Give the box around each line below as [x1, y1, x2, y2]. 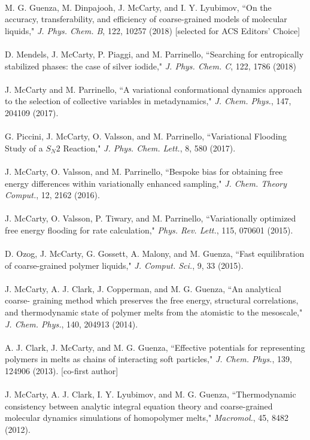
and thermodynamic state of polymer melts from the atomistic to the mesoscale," [5, 306, 303, 318]
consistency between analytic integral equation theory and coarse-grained [5, 399, 273, 412]
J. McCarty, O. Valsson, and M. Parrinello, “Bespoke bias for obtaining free [5, 165, 283, 177]
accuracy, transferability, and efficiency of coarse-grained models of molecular [5, 13, 287, 25]
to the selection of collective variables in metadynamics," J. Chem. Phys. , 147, [5, 95, 291, 107]
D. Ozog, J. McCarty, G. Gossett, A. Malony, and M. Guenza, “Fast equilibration [5, 247, 305, 260]
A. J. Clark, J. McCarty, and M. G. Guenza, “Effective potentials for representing [5, 341, 305, 353]
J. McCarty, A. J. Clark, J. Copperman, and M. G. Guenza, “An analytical [5, 282, 281, 295]
